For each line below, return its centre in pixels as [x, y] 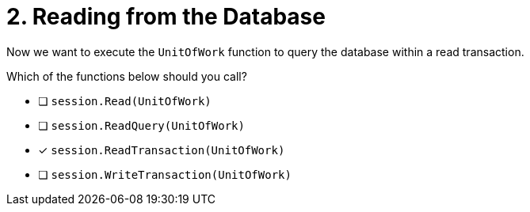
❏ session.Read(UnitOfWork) [125, 100]
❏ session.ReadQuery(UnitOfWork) [141, 125]
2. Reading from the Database [166, 17]
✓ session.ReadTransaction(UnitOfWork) [162, 150]
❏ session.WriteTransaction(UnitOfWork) [165, 174]
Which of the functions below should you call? [127, 76]
